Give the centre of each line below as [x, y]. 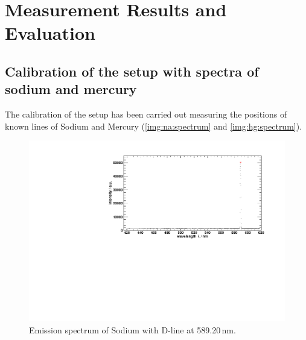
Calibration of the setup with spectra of [132, 71]
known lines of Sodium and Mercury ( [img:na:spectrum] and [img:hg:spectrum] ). [154, 126]
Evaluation [50, 33]
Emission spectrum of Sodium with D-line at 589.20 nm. [132, 329]
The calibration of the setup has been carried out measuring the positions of [146, 114]
